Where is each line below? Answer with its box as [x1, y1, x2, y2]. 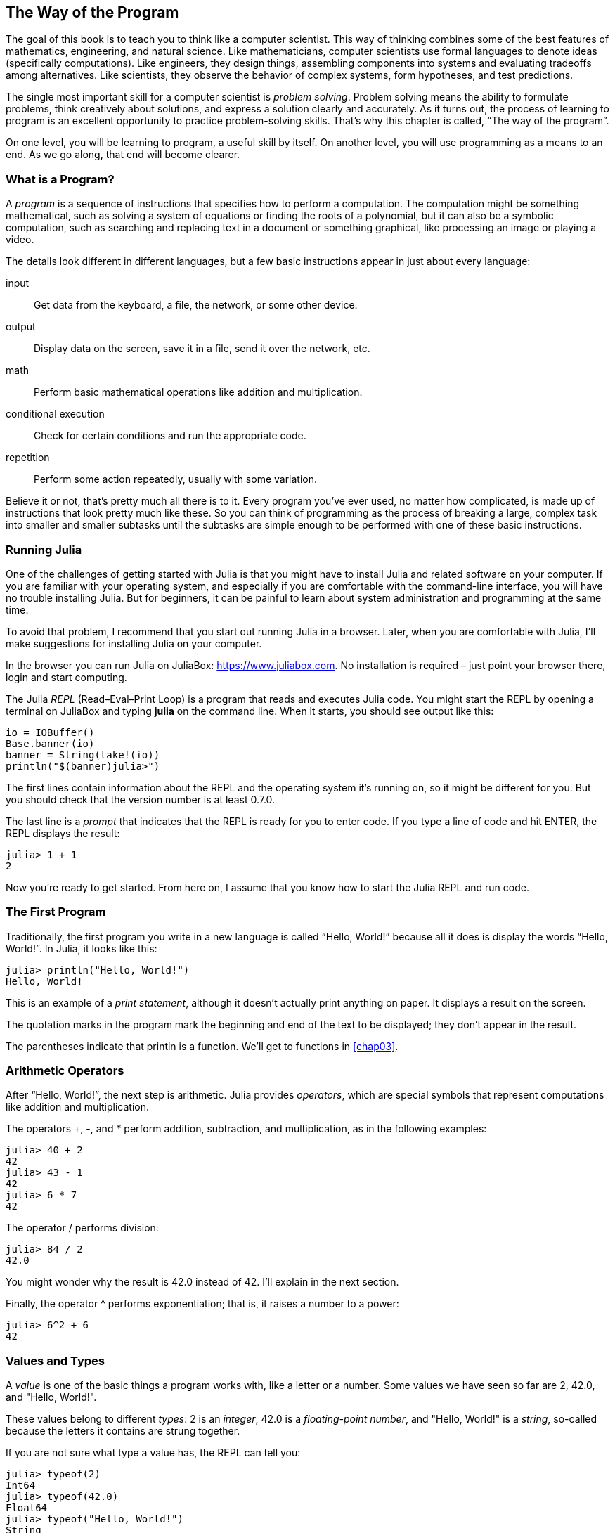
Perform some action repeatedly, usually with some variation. [34, 473, 317, 486]
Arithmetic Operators [6, 1063, 124, 1078]
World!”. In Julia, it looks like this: [6, 942, 157, 955]
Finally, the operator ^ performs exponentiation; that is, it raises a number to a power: [6, 1298, 399, 1310]
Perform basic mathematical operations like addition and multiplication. [34, 386, 363, 399]
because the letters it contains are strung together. [6, 1425, 240, 1437]
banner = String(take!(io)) [6, 749, 160, 761]
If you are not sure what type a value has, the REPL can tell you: [6, 1447, 301, 1459]
